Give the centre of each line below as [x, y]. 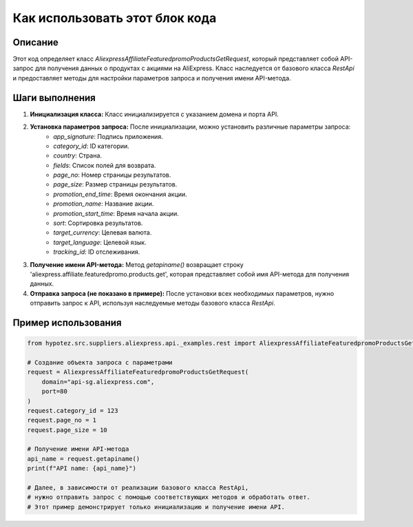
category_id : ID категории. [92, 146]
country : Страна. [78, 155]
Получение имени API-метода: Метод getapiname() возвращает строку [137, 264]
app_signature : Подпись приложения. [108, 136]
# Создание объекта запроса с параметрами [100, 362]
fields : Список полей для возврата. [105, 165]
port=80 [55, 391]
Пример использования [67, 322]
